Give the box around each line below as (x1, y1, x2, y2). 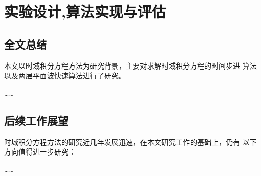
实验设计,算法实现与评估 (4, 1, 166, 22)
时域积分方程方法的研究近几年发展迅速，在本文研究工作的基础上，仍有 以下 (4, 136, 257, 147)
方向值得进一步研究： (4, 146, 76, 157)
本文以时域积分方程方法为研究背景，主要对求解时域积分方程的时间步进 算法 (4, 60, 257, 71)
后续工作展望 (4, 112, 68, 128)
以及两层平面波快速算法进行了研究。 (4, 70, 126, 81)
